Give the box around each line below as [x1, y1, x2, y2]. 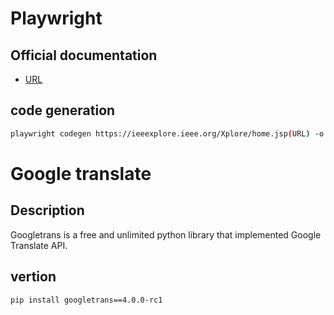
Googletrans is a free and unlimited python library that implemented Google [10, 228, 322, 241]
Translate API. [10, 239, 68, 251]
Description [10, 202, 85, 219]
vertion [10, 268, 57, 286]
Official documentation [10, 47, 158, 64]
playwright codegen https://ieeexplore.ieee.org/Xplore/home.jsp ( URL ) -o [10, 128, 325, 139]
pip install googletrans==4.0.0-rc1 [10, 295, 163, 305]
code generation [10, 102, 116, 119]
